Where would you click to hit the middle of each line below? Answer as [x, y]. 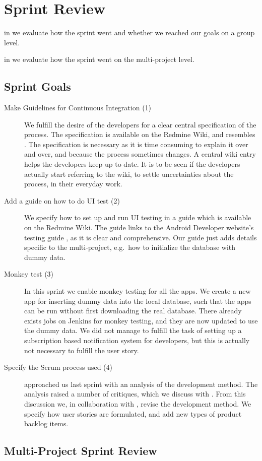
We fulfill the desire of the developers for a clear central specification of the [140, 124]
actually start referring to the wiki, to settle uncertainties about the [129, 174]
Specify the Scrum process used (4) [58, 367]
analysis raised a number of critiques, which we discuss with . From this [135, 394]
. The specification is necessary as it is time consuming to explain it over [136, 144]
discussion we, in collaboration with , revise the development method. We [138, 403]
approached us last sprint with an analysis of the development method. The [141, 384]
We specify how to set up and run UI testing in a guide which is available [138, 217]
